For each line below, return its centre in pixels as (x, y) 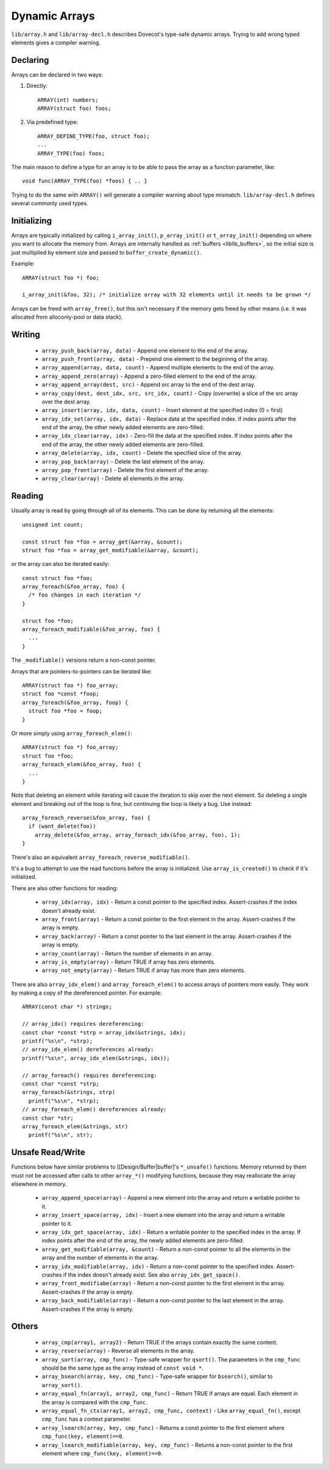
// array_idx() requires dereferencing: (83, 1024)
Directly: (37, 86)
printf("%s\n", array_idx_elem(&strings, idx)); (96, 1058)
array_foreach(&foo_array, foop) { (75, 702)
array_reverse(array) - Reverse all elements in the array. (118, 1351)
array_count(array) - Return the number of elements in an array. (127, 953)
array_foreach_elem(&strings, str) (75, 1126)
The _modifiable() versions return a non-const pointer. (84, 660)
